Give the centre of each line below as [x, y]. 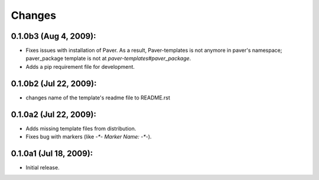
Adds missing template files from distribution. [81, 128]
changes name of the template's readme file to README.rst [98, 98]
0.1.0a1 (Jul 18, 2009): [52, 153]
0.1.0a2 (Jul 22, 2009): [54, 114]
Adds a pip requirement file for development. [80, 66]
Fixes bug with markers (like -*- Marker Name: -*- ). [89, 137]
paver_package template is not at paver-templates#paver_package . [108, 58]
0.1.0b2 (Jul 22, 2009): [54, 83]
